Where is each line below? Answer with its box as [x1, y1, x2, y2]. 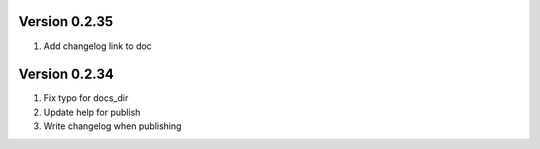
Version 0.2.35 [18, 13, 114, 30]
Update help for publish [43, 106, 141, 118]
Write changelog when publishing [43, 120, 182, 132]
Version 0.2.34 [18, 66, 114, 83]
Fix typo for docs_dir [43, 92, 129, 104]
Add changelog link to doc [43, 40, 152, 52]
